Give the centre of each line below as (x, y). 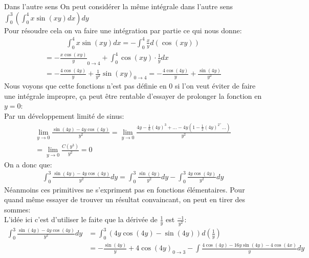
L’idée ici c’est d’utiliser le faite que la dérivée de (81, 219)
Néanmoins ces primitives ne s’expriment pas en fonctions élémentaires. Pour (125, 189)
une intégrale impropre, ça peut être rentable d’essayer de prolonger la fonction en (133, 95)
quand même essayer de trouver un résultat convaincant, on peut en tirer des (125, 199)
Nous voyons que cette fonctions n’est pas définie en (85, 86)
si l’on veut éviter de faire (215, 86)
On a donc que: (28, 164)
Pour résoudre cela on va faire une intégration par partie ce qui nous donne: (123, 30)
